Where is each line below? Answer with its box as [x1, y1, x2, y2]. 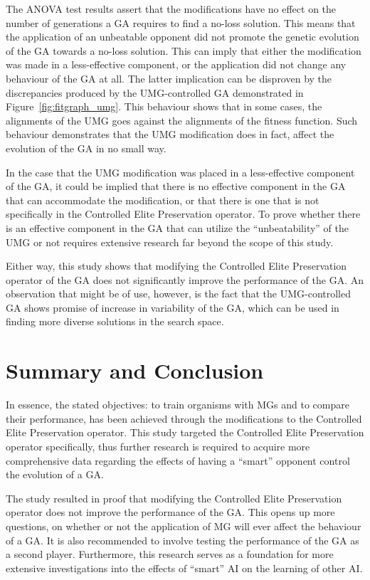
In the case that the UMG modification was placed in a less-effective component [6, 164, 355, 179]
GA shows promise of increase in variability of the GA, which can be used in [6, 300, 339, 315]
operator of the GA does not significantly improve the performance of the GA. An [6, 272, 364, 287]
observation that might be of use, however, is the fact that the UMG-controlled [6, 286, 351, 301]
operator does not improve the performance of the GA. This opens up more [6, 505, 335, 520]
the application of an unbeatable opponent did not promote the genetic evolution [6, 29, 359, 44]
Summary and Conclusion [6, 356, 264, 385]
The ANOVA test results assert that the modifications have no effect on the [6, 1, 337, 16]
